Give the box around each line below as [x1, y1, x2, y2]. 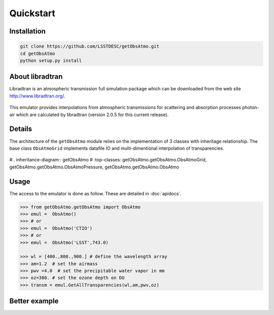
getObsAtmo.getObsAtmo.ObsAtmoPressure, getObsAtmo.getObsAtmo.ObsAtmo [9, 164, 180, 170]
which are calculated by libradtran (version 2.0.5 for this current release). [16, 112, 169, 118]
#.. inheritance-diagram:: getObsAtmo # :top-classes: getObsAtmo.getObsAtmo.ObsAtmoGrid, [9, 157, 207, 163]
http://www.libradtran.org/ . [9, 93, 65, 99]
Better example [9, 297, 59, 305]
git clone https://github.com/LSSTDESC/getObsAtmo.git [20, 44, 159, 49]
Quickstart [9, 8, 56, 19]
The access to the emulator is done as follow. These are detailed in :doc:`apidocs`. [9, 190, 182, 196]
